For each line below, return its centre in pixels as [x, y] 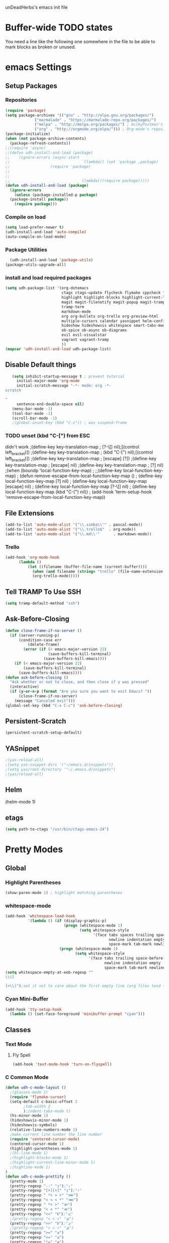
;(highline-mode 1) [30, 1167]
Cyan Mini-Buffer [27, 999]
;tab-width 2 [37, 1106]
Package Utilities [26, 250]
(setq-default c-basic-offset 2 [44, 1102]
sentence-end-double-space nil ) [50, 404]
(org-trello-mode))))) [56, 576]
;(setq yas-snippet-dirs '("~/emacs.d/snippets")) [59, 765]
